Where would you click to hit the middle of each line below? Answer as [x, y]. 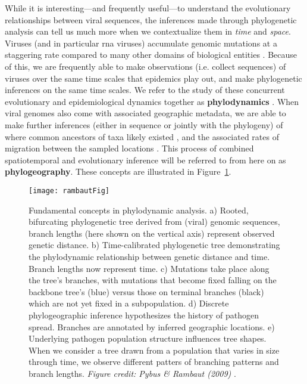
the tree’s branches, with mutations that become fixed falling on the [153, 280]
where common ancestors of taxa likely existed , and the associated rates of [142, 136]
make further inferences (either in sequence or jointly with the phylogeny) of [144, 124]
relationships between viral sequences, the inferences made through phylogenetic [151, 19]
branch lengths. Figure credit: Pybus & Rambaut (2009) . [132, 373]
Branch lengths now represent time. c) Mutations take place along [149, 268]
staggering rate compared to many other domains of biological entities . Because [151, 55]
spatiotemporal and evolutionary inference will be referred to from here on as [145, 160]
